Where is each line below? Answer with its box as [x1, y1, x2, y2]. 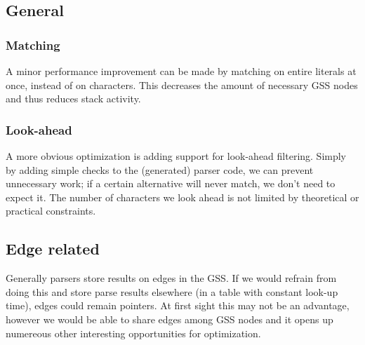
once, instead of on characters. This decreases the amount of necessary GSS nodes [6, 77, 358, 92]
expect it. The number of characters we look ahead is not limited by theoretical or [6, 189, 359, 204]
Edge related [6, 238, 100, 259]
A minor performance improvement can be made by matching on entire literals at [6, 64, 357, 78]
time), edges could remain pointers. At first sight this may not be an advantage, [6, 298, 350, 313]
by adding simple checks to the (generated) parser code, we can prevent [6, 162, 314, 177]
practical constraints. [6, 203, 96, 218]
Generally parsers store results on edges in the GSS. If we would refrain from [6, 271, 337, 285]
